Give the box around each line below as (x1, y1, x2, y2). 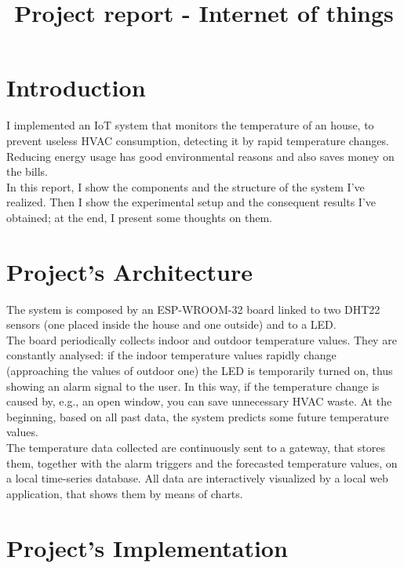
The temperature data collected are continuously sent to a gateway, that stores (6, 439, 386, 455)
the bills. (6, 163, 48, 180)
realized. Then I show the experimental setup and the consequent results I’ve (6, 194, 377, 210)
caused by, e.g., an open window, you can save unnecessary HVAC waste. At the (6, 393, 392, 410)
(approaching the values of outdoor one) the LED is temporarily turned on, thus (6, 362, 393, 378)
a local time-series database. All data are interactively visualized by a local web (6, 470, 388, 486)
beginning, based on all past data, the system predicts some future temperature (6, 408, 389, 424)
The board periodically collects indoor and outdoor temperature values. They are (6, 331, 397, 348)
